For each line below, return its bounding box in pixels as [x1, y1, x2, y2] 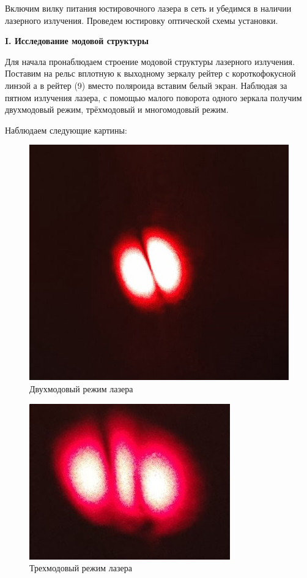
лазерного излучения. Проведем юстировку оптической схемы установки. [5, 13, 278, 26]
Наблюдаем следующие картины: [5, 123, 127, 136]
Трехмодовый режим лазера [29, 561, 132, 574]
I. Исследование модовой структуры [5, 34, 149, 47]
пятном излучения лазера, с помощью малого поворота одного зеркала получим [5, 91, 302, 104]
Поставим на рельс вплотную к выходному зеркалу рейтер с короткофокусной [5, 67, 296, 80]
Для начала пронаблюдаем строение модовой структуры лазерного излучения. [5, 55, 295, 67]
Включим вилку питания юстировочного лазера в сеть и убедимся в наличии [5, 2, 292, 14]
